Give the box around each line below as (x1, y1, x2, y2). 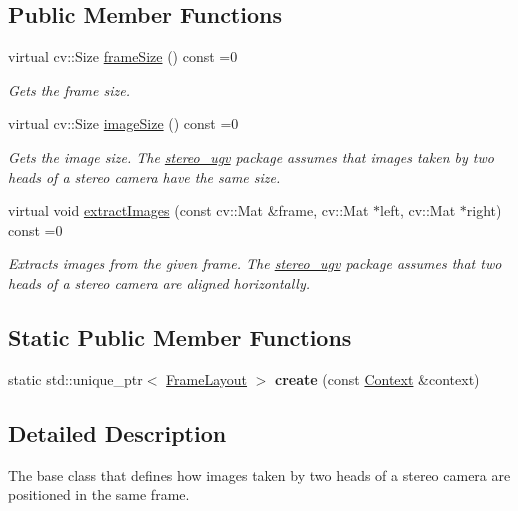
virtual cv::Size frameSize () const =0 (8, 46, 238, 67)
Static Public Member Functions (8, 321, 352, 352)
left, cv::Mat (380, 200, 456, 221)
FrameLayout (166, 368, 248, 389)
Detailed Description (8, 417, 227, 448)
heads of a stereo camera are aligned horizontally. (8, 272, 311, 293)
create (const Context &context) (275, 368, 480, 389)
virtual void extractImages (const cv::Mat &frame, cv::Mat (8, 200, 369, 221)
